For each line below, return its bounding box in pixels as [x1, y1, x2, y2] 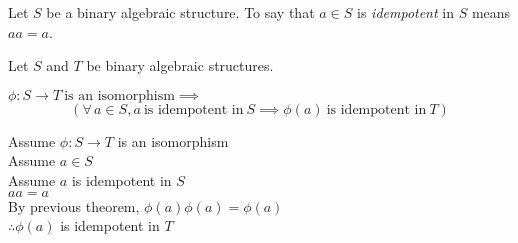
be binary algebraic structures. [86, 55, 274, 76]
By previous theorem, [8, 195, 140, 216]
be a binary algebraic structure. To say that [46, 2, 315, 22]
